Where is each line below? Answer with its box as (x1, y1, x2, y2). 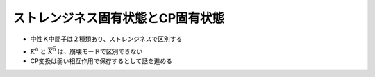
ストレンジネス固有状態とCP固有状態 (12, 10, 225, 26)
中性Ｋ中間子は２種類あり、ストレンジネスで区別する (30, 35, 183, 43)
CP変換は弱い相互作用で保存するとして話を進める (30, 57, 173, 65)
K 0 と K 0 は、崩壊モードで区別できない (30, 46, 143, 55)
